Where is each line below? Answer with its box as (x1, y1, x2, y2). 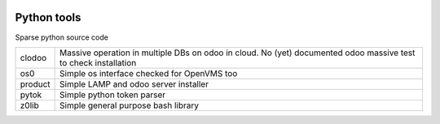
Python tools (15, 11, 81, 24)
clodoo (20, 52, 47, 63)
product (20, 78, 51, 89)
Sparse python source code (15, 32, 109, 42)
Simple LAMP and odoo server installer (59, 78, 209, 89)
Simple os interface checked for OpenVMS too (59, 67, 238, 79)
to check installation (59, 57, 137, 68)
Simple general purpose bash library (59, 100, 200, 111)
